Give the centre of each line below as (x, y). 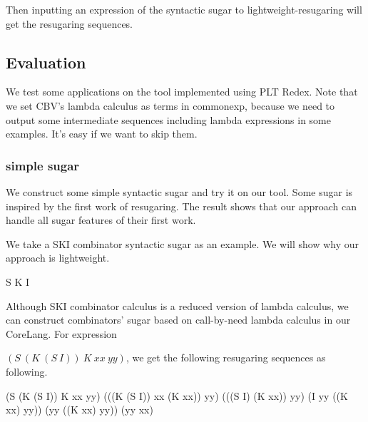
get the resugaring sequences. (70, 23)
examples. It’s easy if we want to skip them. (102, 134)
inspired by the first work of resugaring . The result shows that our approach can (181, 206)
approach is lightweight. (58, 258)
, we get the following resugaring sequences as (226, 357)
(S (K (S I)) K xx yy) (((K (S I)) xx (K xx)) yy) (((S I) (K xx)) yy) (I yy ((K (177, 395)
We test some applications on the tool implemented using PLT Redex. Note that (182, 92)
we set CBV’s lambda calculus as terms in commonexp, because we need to (170, 105)
